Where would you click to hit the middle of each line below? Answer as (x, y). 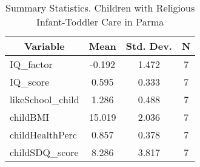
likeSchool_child (45, 99)
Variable (44, 46)
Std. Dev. (149, 46)
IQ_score (30, 82)
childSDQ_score (44, 152)
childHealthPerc (43, 135)
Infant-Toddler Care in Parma (100, 22)
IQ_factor (31, 64)
